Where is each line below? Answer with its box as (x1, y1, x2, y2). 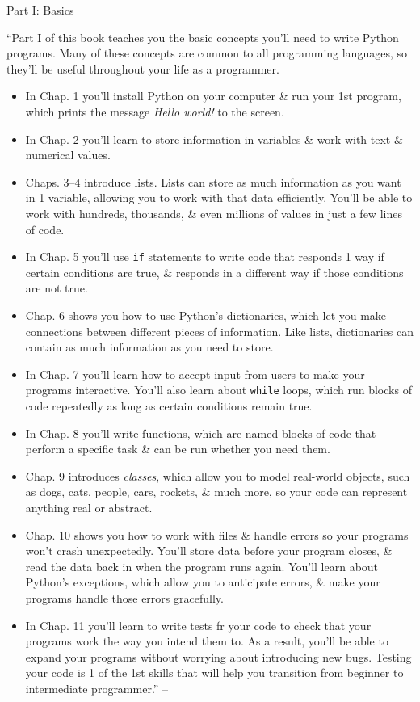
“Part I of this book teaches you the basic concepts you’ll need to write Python (6, 28, 399, 45)
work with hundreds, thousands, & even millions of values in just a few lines (25, 204, 402, 221)
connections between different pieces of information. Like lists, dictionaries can (25, 322, 414, 339)
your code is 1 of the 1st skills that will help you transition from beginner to (25, 664, 404, 681)
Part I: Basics (6, 2, 74, 18)
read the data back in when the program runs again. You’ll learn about (25, 557, 379, 574)
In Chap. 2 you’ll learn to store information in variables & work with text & (25, 130, 403, 147)
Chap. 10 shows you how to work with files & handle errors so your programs (25, 526, 409, 543)
